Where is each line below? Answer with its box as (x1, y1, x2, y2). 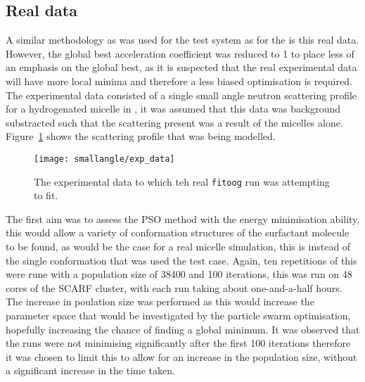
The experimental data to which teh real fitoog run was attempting (34, 174, 330, 189)
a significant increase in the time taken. (6, 363, 175, 378)
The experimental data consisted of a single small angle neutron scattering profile (6, 87, 357, 102)
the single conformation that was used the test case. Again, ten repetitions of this (6, 253, 357, 267)
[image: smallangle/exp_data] (34, 153, 175, 164)
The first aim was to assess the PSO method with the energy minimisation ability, (6, 211, 360, 226)
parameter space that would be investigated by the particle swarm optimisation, (6, 308, 351, 323)
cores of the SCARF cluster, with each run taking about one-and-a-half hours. (6, 280, 342, 295)
